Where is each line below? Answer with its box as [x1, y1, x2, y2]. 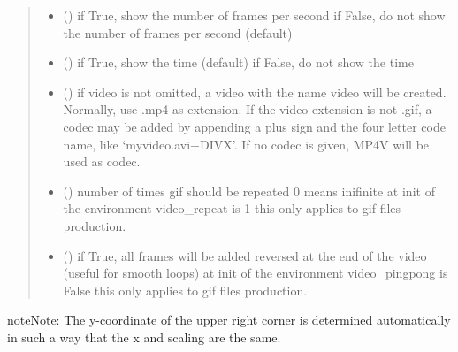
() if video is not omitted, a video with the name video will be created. [63, 82, 447, 101]
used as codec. [63, 152, 141, 171]
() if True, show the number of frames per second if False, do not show [63, 6, 446, 24]
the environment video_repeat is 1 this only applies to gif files [63, 199, 401, 218]
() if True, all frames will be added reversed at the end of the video [63, 246, 427, 264]
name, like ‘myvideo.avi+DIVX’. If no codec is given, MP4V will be [63, 134, 430, 153]
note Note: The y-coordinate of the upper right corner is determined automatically [7, 310, 451, 329]
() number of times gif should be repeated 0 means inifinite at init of [63, 181, 435, 200]
